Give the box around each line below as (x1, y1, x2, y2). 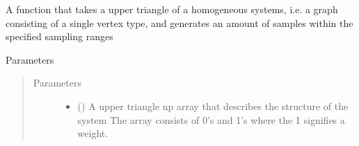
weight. (77, 126, 109, 140)
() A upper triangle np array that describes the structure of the (77, 98, 349, 113)
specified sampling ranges (6, 29, 113, 44)
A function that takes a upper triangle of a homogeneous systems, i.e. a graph (6, 2, 338, 16)
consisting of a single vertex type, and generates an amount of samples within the (6, 15, 353, 30)
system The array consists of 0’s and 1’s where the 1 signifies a (77, 112, 345, 127)
